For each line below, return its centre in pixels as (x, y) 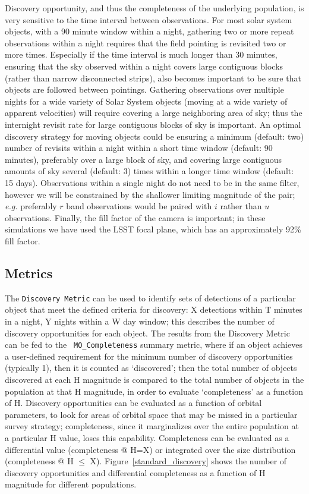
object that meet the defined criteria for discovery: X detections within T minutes (154, 309)
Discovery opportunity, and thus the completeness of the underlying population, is (154, 8)
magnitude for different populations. (71, 484)
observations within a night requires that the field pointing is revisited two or (146, 43)
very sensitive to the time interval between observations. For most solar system (149, 19)
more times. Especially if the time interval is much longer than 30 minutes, (141, 54)
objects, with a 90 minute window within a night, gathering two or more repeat (149, 31)
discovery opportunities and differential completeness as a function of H (135, 472)
